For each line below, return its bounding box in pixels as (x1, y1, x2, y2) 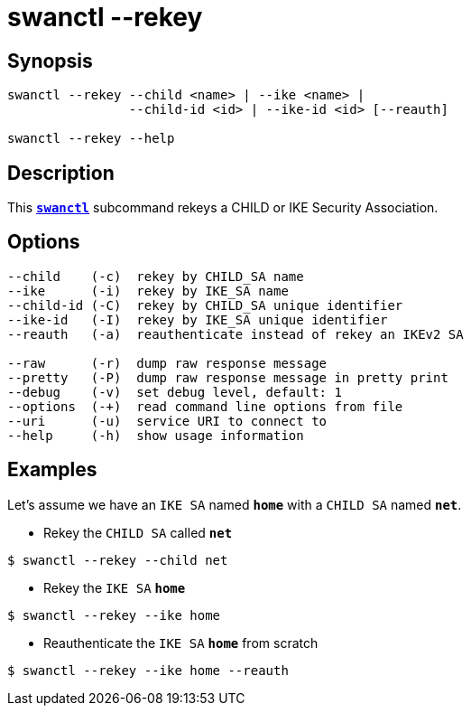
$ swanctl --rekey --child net (7, 552, 228, 568)
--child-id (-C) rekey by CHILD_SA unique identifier (7, 297, 403, 313)
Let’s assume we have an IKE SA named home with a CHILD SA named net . (7, 496, 462, 512)
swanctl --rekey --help (7, 131, 175, 146)
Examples (7, 458, 97, 482)
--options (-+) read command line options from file (7, 399, 403, 414)
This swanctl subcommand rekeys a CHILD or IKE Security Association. (7, 200, 439, 216)
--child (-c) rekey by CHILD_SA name (7, 268, 304, 284)
